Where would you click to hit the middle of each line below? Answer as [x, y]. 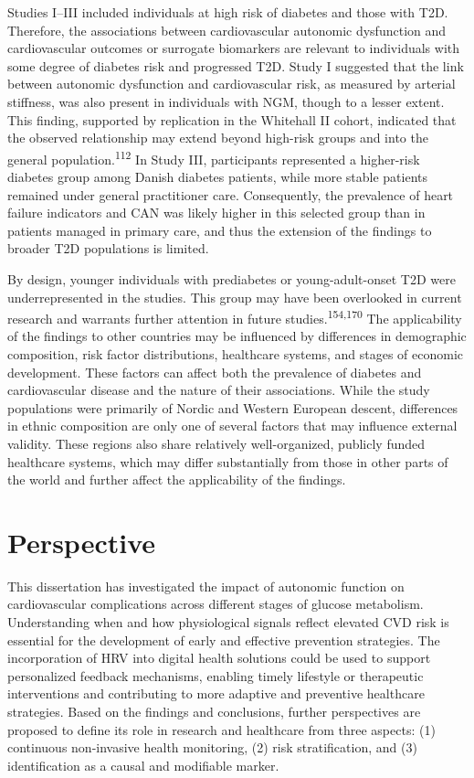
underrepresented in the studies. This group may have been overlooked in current [235, 297]
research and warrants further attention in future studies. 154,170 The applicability [235, 317]
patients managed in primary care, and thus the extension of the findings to [220, 230]
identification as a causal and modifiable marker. [143, 765]
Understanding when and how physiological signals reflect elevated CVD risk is [228, 622]
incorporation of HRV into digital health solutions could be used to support [219, 658]
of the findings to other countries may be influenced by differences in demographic [237, 336]
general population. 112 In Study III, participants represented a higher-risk [214, 157]
